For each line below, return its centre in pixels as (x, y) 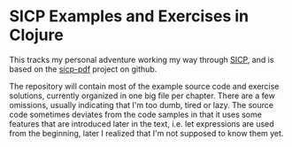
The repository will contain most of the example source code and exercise (144, 86)
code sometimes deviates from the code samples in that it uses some (136, 114)
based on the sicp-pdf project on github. (83, 69)
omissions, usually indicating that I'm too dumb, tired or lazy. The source (142, 104)
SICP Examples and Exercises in (129, 16)
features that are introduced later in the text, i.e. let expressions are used (142, 124)
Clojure (36, 35)
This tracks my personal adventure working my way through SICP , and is (142, 59)
